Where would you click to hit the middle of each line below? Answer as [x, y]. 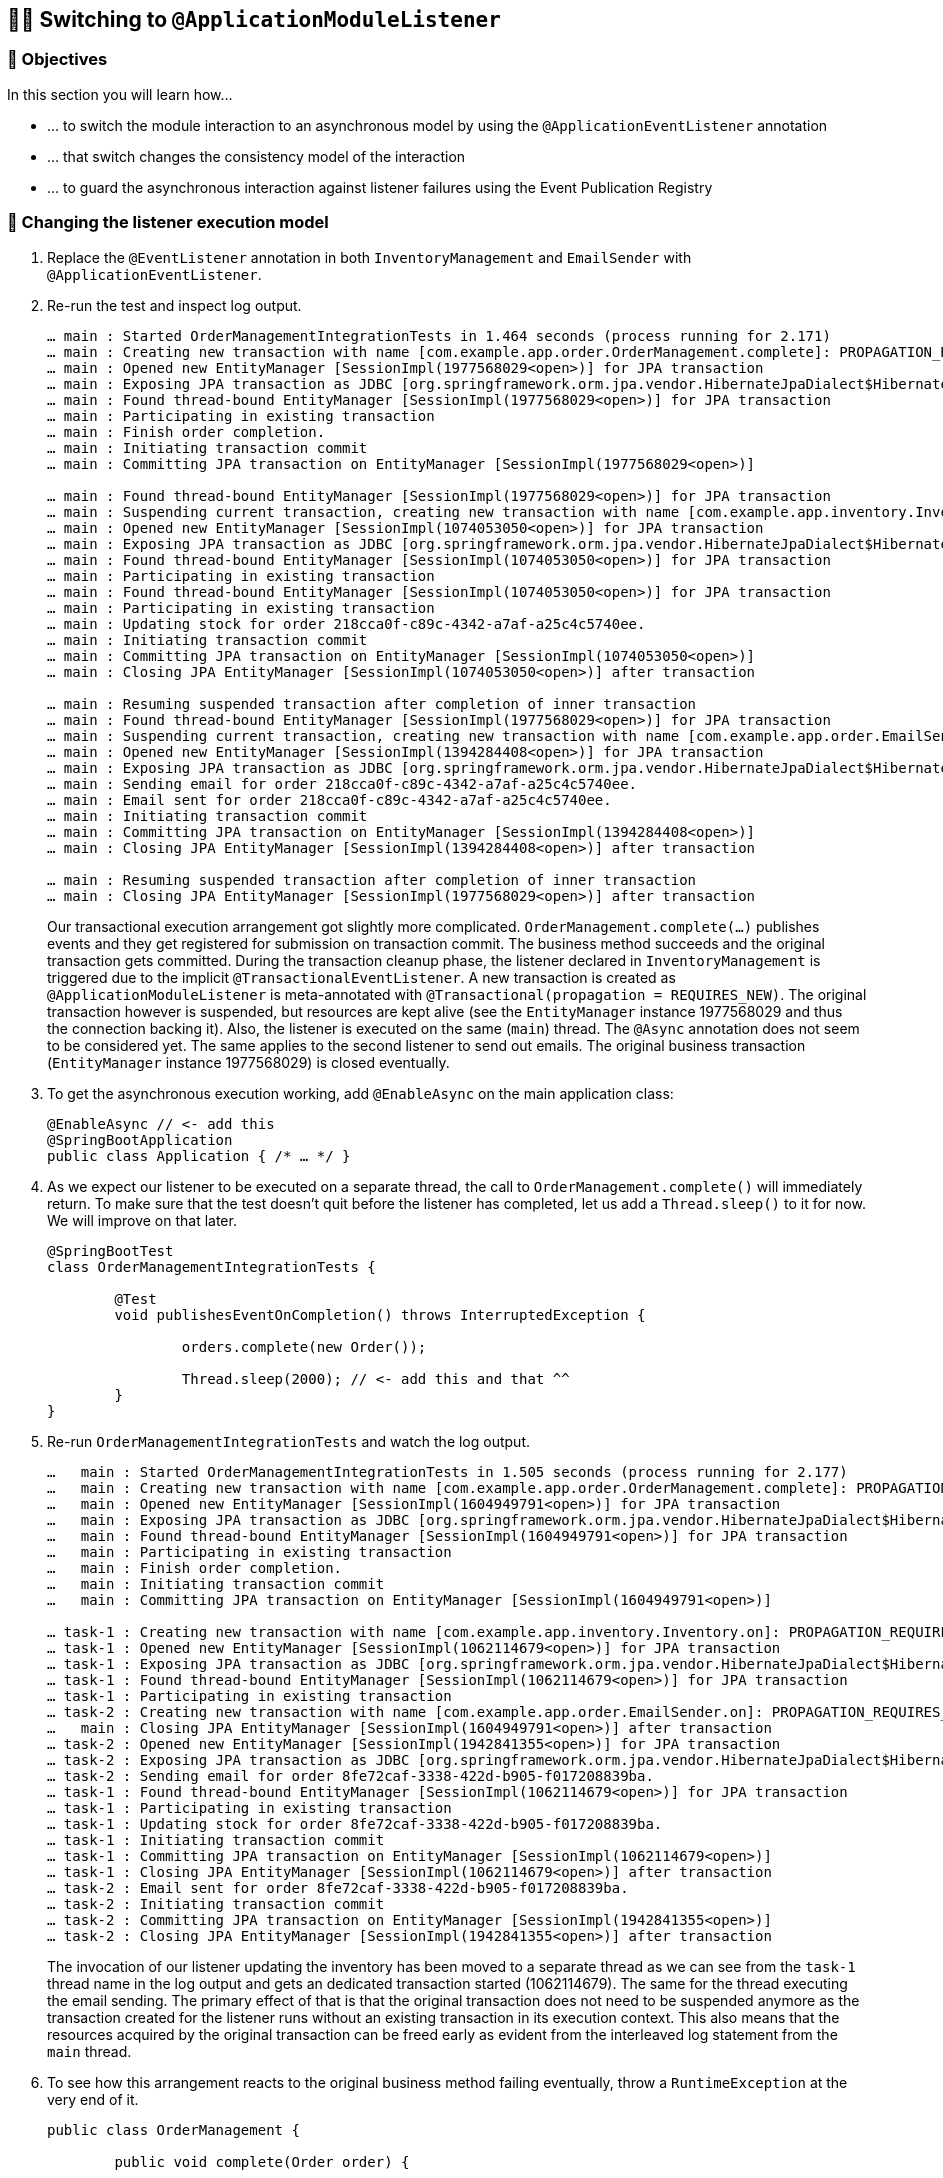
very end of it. [93, 2099]
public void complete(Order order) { [262, 2161]
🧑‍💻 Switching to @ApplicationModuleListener [254, 19]
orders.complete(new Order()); [304, 1346]
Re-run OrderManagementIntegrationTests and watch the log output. [289, 1441]
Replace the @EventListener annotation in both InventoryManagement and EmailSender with [369, 257]
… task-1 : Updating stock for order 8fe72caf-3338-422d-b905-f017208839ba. [355, 1823]
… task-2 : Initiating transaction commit [216, 1903]
